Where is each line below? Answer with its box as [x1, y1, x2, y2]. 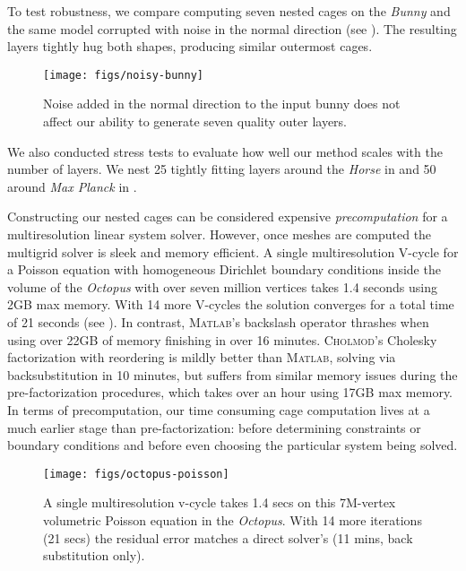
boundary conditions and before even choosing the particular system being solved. [7, 436, 458, 454]
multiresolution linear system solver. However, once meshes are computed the [7, 225, 432, 243]
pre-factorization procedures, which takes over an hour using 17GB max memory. [7, 383, 453, 402]
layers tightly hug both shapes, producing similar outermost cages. [7, 37, 373, 56]
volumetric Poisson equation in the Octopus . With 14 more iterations [43, 510, 422, 529]
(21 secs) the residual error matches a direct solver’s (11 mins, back [43, 528, 413, 547]
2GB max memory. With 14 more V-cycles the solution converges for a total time [7, 295, 454, 314]
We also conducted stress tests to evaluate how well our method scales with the [7, 142, 443, 160]
